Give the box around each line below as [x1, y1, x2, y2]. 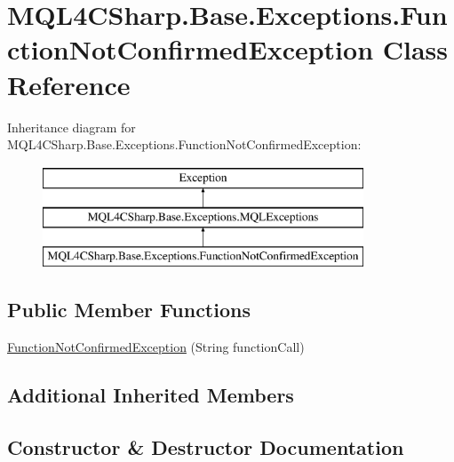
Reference [7, 66, 131, 102]
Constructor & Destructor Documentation [7, 433, 404, 460]
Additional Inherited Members [7, 380, 294, 408]
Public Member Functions [7, 296, 251, 323]
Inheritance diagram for [7, 117, 136, 136]
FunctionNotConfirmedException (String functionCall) [7, 337, 305, 355]
